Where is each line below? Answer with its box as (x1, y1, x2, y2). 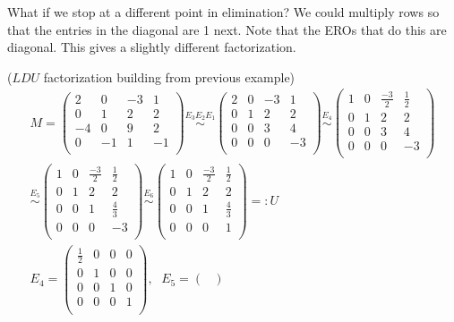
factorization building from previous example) (43, 67, 296, 86)
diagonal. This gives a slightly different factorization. (7, 38, 296, 56)
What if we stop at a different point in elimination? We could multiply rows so (7, 3, 440, 21)
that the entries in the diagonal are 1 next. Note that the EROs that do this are (7, 20, 447, 38)
